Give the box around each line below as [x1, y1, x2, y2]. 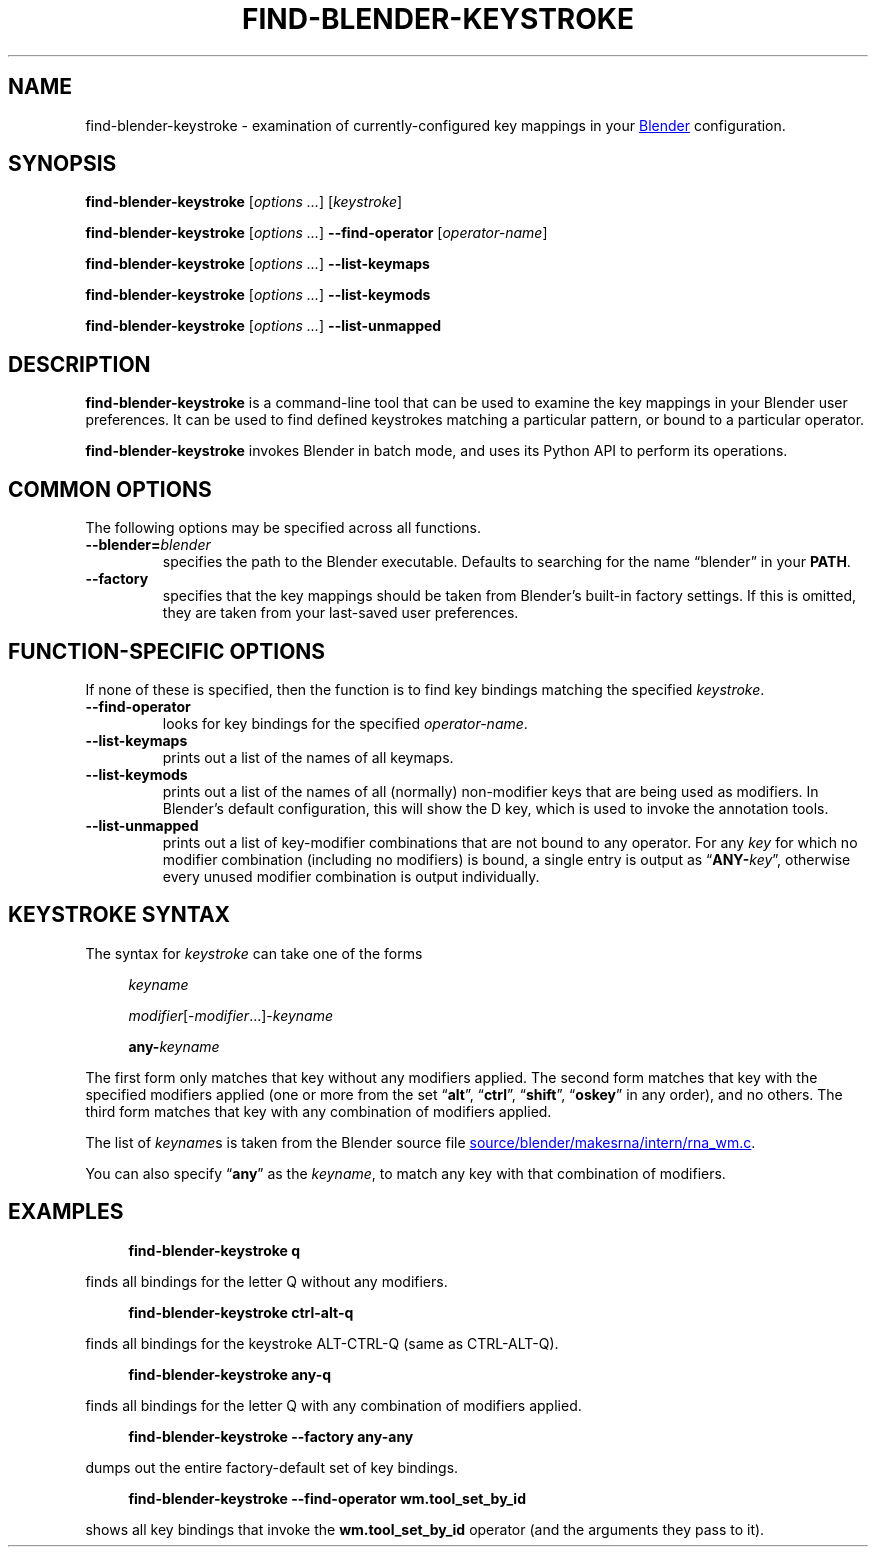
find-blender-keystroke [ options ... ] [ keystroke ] [85, 193, 403, 211]
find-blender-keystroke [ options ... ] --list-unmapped [85, 317, 442, 335]
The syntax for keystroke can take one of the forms [85, 944, 423, 962]
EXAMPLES [8, 1199, 124, 1225]
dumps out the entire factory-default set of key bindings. [85, 1458, 459, 1476]
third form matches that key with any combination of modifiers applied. [85, 1102, 552, 1120]
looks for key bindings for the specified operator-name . [162, 714, 528, 732]
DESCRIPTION [8, 351, 151, 377]
